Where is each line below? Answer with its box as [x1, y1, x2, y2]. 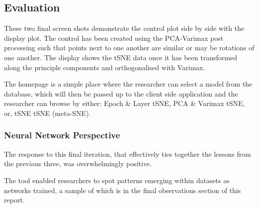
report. [4, 195, 25, 205]
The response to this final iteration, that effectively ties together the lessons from [4, 148, 251, 159]
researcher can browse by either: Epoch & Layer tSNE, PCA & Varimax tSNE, [4, 98, 245, 108]
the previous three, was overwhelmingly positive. [4, 158, 152, 169]
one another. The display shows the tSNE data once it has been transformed [4, 52, 237, 62]
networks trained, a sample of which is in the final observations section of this [4, 185, 241, 195]
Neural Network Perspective [4, 129, 120, 141]
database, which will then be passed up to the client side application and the [4, 88, 238, 99]
